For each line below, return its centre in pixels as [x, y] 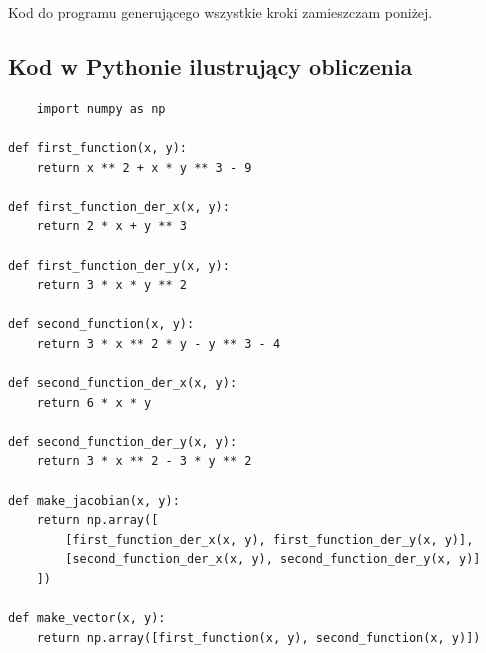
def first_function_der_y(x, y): [119, 265]
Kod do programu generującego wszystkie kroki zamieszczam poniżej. [220, 12]
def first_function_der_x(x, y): [119, 206]
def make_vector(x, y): [87, 618]
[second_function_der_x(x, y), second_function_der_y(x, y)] [273, 559]
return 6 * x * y [94, 402]
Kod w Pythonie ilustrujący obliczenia [210, 65]
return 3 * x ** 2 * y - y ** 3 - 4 [158, 343]
